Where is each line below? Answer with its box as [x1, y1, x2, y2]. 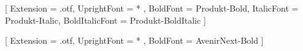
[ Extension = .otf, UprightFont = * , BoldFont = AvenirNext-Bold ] [5, 34, 264, 47]
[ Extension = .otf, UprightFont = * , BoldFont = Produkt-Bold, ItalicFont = [5, 2, 299, 14]
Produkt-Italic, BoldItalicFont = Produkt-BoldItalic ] [5, 13, 206, 26]
